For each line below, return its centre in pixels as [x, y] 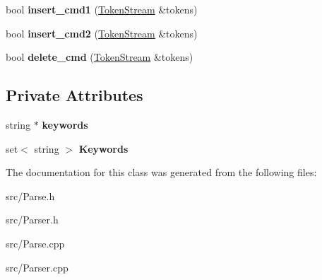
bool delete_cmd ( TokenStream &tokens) [100, 57]
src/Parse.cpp [35, 243]
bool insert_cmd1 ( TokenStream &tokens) [102, 9]
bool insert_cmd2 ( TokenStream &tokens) [102, 33]
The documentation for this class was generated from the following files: [161, 172]
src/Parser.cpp [37, 267]
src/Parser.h [32, 220]
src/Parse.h [30, 196]
